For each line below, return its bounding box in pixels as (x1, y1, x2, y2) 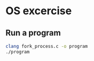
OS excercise (5, 4, 72, 18)
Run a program (5, 28, 61, 38)
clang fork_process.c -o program (5, 43, 88, 49)
